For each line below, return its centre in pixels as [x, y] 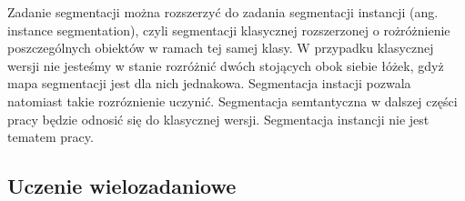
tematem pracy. [51, 137]
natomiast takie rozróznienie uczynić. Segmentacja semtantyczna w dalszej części [232, 100]
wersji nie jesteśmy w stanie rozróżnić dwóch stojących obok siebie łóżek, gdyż [226, 65]
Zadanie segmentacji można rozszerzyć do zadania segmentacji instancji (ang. [223, 12]
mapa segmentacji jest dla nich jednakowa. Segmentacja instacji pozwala [209, 83]
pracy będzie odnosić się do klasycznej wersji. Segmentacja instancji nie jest [218, 119]
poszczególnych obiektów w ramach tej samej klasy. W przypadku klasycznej [221, 48]
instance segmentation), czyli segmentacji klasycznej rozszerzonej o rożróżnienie [229, 30]
